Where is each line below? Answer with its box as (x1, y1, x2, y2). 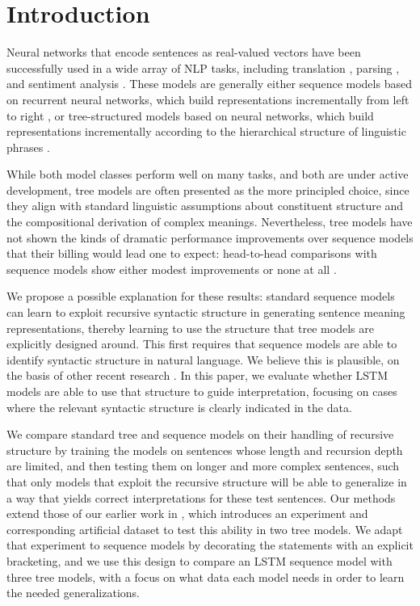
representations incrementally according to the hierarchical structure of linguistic (6, 123, 406, 140)
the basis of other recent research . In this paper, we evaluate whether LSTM (6, 367, 388, 384)
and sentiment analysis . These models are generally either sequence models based (6, 75, 412, 92)
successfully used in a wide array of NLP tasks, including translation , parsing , (6, 59, 400, 76)
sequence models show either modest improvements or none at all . (6, 260, 337, 277)
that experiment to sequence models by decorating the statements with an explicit (6, 537, 414, 553)
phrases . (6, 138, 50, 155)
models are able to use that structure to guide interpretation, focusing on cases (6, 383, 397, 399)
